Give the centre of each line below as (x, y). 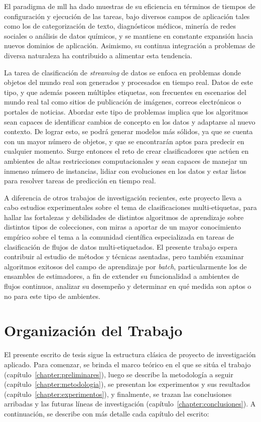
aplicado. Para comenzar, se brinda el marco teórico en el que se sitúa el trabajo (127, 364)
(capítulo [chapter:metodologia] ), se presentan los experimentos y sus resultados (127, 384)
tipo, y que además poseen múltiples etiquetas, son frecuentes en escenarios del (125, 92)
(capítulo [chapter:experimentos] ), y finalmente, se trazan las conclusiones (118, 394)
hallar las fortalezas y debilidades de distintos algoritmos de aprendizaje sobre (124, 217)
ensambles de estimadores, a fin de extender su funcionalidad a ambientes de (122, 276)
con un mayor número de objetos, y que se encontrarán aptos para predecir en (124, 141)
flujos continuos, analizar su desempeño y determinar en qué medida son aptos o (128, 286)
